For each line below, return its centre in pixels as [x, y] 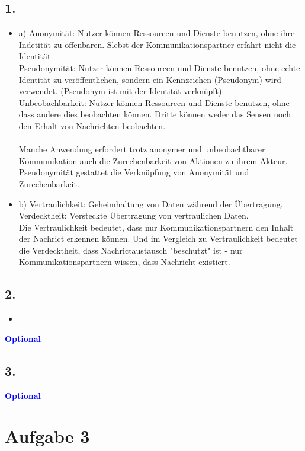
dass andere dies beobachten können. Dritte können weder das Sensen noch [155, 114]
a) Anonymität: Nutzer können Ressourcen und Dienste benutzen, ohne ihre [157, 33]
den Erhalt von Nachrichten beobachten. [92, 125]
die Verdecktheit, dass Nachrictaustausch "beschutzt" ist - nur [131, 250]
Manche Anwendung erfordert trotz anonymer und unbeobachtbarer [142, 149]
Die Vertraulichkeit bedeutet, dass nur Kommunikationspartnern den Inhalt [156, 227]
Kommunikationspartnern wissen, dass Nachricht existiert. [124, 262]
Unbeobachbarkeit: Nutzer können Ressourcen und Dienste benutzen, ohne [154, 102]
